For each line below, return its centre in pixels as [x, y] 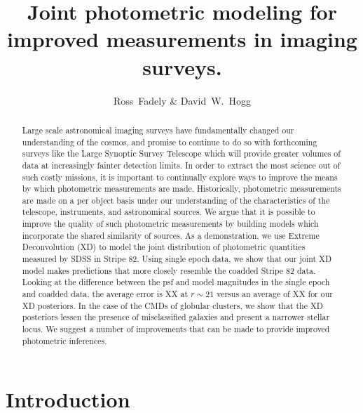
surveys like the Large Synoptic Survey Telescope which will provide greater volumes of [181, 153]
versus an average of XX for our [275, 294]
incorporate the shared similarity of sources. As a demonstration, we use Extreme [171, 235]
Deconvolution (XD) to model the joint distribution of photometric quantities [164, 247]
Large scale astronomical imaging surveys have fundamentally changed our [158, 130]
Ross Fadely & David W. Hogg [182, 100]
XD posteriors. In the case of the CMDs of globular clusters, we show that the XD [172, 305]
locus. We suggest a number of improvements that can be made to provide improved [176, 329]
